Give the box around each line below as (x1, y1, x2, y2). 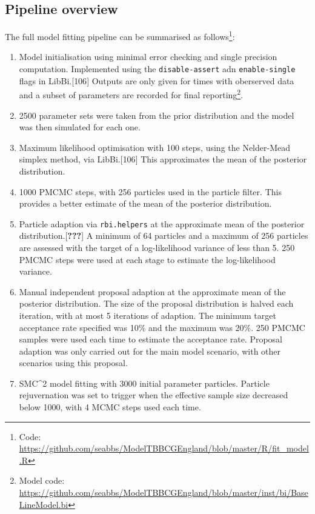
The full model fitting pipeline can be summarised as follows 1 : (5, 28, 235, 42)
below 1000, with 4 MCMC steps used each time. (19, 401, 201, 413)
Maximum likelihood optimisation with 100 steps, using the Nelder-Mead (19, 141, 290, 153)
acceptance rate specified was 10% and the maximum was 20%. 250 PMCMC (19, 321, 305, 333)
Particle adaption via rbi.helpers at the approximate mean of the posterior (19, 217, 305, 230)
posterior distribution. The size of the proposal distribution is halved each (19, 297, 294, 310)
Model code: (19, 474, 65, 487)
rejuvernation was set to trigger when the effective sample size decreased (19, 389, 288, 401)
